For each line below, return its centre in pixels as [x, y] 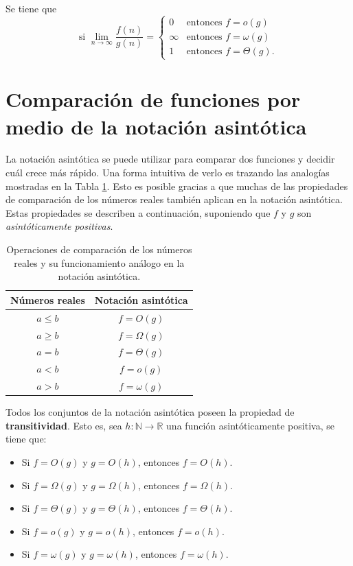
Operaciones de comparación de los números [99, 249]
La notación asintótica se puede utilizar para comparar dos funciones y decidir [170, 159]
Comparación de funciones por [153, 99]
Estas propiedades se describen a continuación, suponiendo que [138, 212]
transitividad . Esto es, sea [64, 425]
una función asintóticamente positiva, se [250, 425]
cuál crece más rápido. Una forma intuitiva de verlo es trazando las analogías [168, 173]
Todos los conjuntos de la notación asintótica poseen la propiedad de [150, 412]
